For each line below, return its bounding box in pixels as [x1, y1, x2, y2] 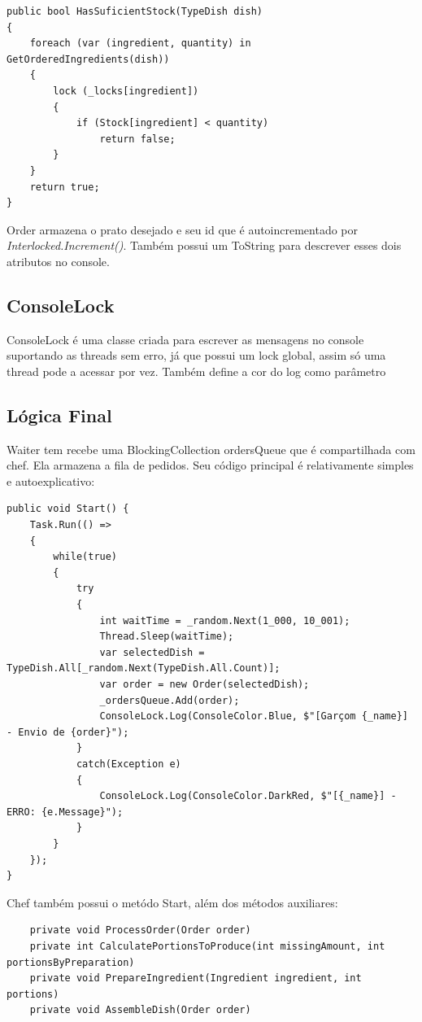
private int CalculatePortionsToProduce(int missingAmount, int [29, 940, 385, 952]
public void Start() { [7, 503, 129, 515]
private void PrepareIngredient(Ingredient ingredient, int [29, 972, 362, 985]
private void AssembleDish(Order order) [29, 1004, 251, 1016]
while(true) [53, 551, 118, 563]
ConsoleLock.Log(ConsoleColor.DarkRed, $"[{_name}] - [99, 790, 397, 802]
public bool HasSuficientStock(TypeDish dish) [7, 6, 263, 17]
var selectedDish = [99, 646, 205, 658]
